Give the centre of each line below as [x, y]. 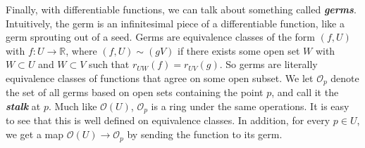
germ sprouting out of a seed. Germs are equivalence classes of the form [160, 37]
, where [81, 50]
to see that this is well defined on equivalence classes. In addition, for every [168, 120]
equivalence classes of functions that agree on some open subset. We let [160, 78]
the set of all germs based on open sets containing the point [135, 92]
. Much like [73, 106]
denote [345, 78]
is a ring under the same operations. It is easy [250, 106]
